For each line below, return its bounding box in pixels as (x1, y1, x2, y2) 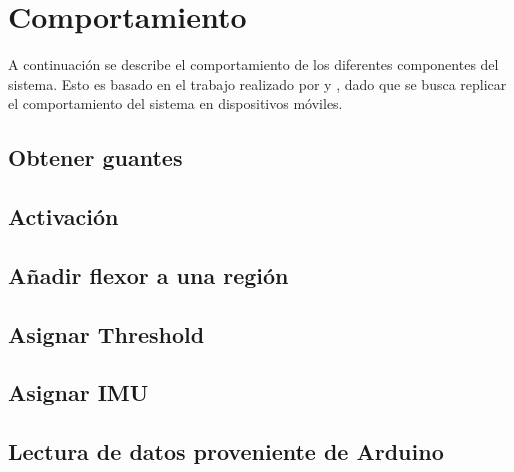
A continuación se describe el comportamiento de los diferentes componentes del (8, 54, 499, 75)
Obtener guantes (8, 142, 183, 173)
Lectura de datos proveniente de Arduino (8, 436, 444, 467)
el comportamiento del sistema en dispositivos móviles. (8, 93, 343, 114)
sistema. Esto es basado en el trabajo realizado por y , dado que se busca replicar (8, 73, 507, 94)
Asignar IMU (8, 377, 149, 408)
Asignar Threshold (8, 318, 205, 349)
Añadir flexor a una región (8, 259, 289, 290)
